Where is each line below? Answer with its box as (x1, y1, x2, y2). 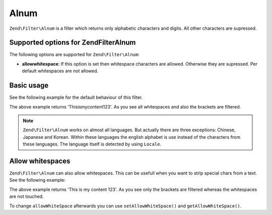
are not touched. (9, 193, 44, 199)
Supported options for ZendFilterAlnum (9, 38, 136, 47)
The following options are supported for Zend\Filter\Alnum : (9, 51, 140, 58)
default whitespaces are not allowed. (22, 68, 99, 74)
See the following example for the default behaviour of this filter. (9, 94, 143, 100)
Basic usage (9, 81, 49, 90)
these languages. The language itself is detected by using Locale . (23, 141, 161, 147)
